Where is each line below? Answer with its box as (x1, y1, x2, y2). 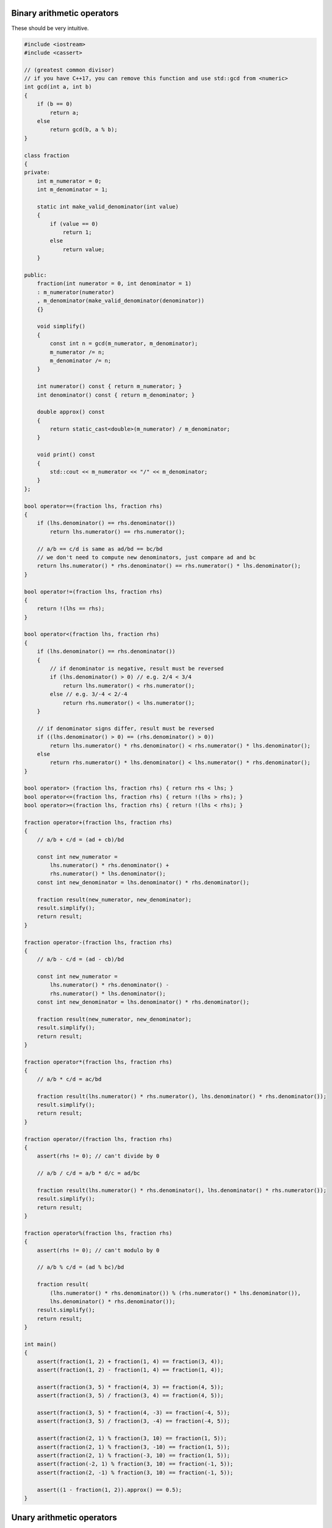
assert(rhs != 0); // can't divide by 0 (37, 1153, 160, 1159)
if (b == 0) (37, 101, 73, 108)
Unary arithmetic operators (11, 1513, 117, 1523)
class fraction (24, 152, 70, 159)
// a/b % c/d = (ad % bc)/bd (37, 1264, 125, 1271)
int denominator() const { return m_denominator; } (37, 391, 195, 399)
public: (24, 272, 47, 279)
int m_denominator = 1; (37, 186, 108, 193)
